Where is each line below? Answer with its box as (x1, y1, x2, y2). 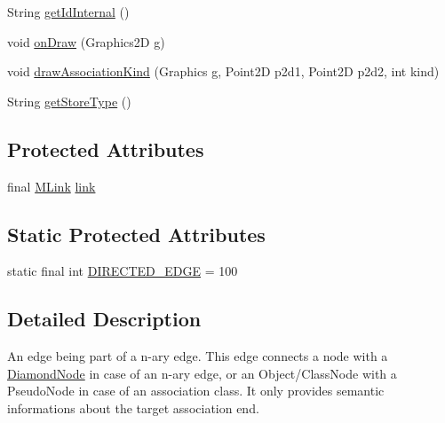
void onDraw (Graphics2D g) (7, 32, 165, 51)
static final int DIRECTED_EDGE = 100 (7, 262, 238, 280)
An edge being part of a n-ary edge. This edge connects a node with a (7, 347, 388, 365)
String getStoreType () (7, 91, 131, 110)
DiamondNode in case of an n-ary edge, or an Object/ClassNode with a (7, 364, 397, 382)
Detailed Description (7, 305, 202, 333)
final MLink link (7, 176, 96, 195)
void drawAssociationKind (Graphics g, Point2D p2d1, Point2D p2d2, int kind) (7, 62, 440, 81)
